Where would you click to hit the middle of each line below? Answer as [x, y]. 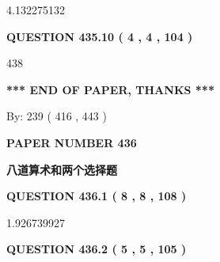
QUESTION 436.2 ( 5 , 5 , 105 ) [97, 249]
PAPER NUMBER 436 [72, 142]
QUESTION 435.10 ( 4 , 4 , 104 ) [100, 36]
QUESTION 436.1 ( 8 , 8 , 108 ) [97, 196]
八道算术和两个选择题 [62, 169]
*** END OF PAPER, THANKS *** [110, 89]
